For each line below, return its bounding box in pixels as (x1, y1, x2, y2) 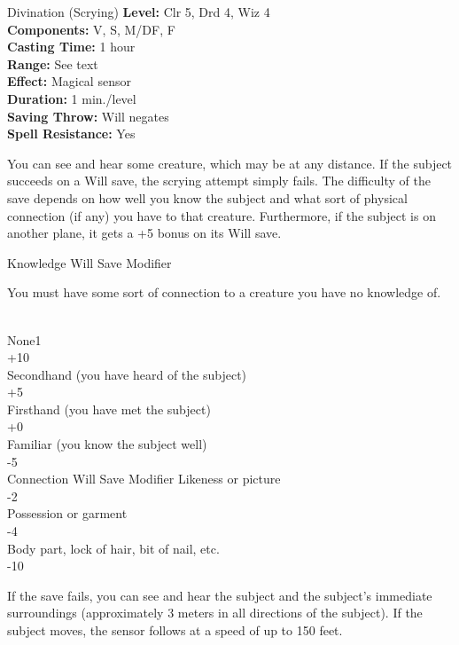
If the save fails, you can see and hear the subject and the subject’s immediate (7, 586, 432, 604)
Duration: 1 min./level (7, 89, 136, 107)
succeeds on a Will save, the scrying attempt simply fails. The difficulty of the (7, 171, 432, 190)
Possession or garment (7, 504, 128, 523)
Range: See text (7, 54, 98, 73)
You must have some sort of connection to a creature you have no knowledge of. (7, 283, 441, 302)
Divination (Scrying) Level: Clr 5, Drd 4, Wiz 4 (7, 3, 270, 20)
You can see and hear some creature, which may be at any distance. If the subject (7, 153, 453, 172)
